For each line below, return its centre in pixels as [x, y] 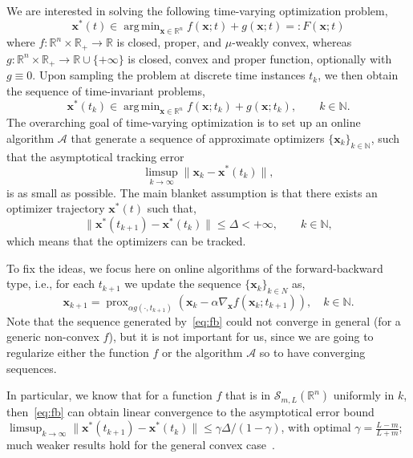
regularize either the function [78, 352]
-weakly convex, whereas [292, 42]
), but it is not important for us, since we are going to [241, 336]
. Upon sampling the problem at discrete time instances [169, 75]
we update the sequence [183, 284]
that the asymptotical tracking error [95, 156]
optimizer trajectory [56, 208]
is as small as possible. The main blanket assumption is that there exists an [192, 192]
